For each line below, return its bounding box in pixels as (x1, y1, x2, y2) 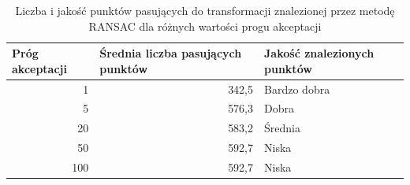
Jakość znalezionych (264, 45, 375, 61)
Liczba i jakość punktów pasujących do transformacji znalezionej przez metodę (15, 2, 395, 18)
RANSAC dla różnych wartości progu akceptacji (88, 17, 322, 34)
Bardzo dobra (264, 80, 330, 97)
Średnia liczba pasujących (99, 45, 242, 61)
